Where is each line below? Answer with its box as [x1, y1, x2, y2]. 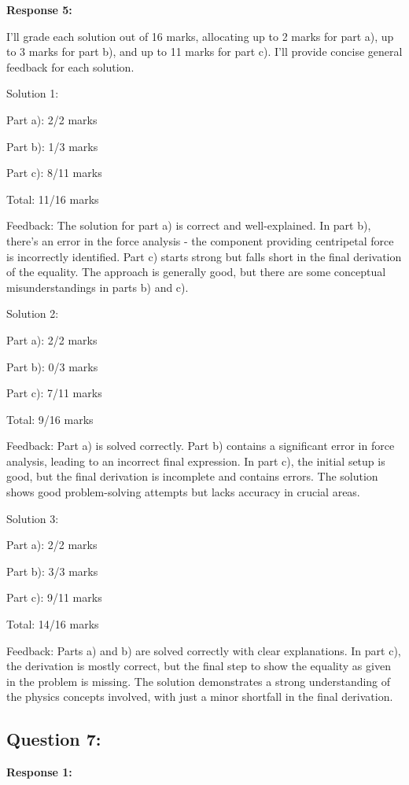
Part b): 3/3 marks [6, 562, 98, 579]
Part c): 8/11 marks [6, 164, 102, 181]
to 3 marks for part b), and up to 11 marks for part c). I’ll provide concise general [6, 43, 403, 60]
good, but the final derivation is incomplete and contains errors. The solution [6, 468, 378, 485]
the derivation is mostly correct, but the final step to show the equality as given [6, 658, 391, 674]
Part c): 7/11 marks [6, 385, 102, 401]
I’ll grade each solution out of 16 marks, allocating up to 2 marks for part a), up [6, 28, 394, 44]
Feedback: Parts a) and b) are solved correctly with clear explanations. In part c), [6, 642, 401, 658]
